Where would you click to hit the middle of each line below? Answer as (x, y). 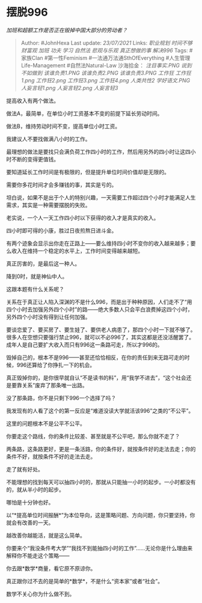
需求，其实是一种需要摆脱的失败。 (48, 205)
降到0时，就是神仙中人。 (37, 276)
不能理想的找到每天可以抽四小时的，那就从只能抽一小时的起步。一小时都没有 (101, 482)
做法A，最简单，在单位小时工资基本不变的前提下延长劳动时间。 (84, 113)
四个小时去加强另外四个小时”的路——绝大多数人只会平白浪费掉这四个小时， (100, 309)
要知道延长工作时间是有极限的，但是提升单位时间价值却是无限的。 (88, 172)
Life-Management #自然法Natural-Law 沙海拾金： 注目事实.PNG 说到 (106, 65)
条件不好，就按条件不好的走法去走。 (51, 456)
